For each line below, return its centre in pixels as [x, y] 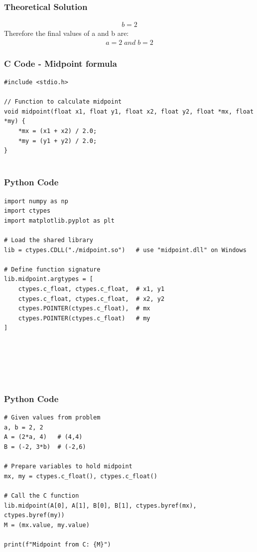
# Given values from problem [52, 418]
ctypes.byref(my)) [34, 515]
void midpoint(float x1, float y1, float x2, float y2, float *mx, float [129, 111]
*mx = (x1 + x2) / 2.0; [58, 131]
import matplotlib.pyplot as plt [59, 220]
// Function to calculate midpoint [63, 102]
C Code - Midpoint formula [61, 63]
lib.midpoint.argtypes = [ [49, 279]
